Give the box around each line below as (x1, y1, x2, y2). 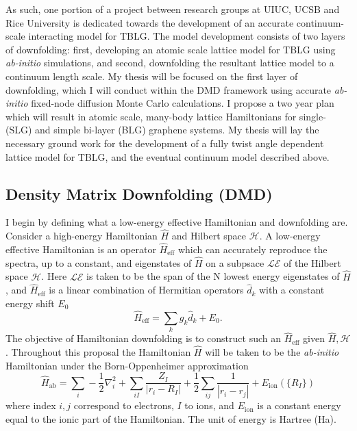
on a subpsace (206, 255, 264, 270)
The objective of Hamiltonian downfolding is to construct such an (5, 331, 282, 345)
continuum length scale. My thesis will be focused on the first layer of (5, 68, 298, 83)
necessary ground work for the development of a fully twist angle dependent (5, 135, 324, 150)
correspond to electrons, (73, 398, 174, 413)
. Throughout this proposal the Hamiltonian (5, 345, 191, 359)
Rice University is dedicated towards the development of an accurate (5, 15, 294, 29)
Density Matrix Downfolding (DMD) (5, 183, 273, 204)
